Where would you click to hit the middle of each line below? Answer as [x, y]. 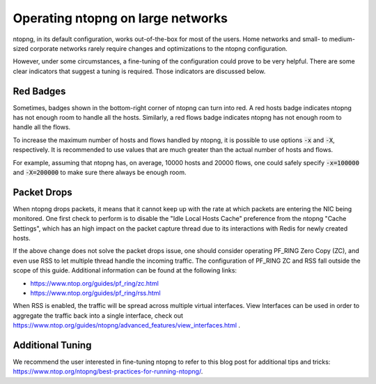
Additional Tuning [52, 345]
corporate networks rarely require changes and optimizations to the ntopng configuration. [159, 48]
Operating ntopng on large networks [120, 18]
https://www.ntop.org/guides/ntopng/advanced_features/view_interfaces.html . [126, 325]
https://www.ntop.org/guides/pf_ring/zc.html [95, 283]
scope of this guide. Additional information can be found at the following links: [125, 270]
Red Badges [39, 91]
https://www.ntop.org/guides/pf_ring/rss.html [95, 293]
